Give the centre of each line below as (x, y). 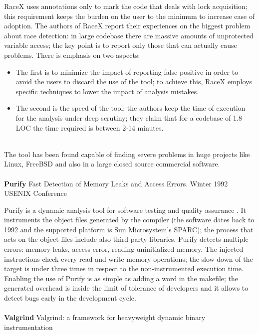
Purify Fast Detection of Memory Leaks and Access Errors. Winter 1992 (116, 183)
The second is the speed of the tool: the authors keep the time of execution (130, 108)
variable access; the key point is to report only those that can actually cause (121, 45)
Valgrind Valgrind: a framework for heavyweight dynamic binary (105, 317)
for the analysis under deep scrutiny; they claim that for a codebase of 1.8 (129, 117)
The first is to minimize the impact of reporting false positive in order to (127, 72)
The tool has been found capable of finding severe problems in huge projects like (127, 154)
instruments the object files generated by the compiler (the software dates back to (129, 220)
